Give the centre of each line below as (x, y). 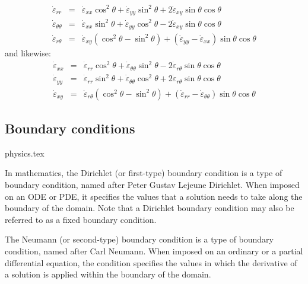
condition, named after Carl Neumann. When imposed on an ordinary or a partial (154, 251)
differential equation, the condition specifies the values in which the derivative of (151, 262)
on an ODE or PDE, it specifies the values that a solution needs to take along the (154, 196)
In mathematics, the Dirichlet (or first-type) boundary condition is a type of (144, 173)
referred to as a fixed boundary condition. (81, 219)
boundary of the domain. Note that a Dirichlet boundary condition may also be (150, 208)
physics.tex (25, 153)
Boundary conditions (70, 128)
